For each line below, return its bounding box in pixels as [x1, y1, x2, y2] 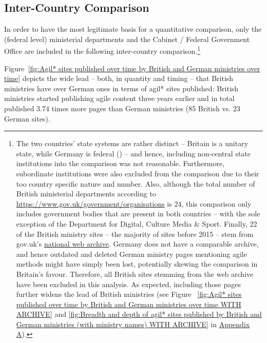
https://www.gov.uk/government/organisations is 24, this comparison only [16, 198, 252, 209]
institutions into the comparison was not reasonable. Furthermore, [16, 158, 225, 169]
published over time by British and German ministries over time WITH [16, 298, 241, 309]
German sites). [4, 113, 50, 124]
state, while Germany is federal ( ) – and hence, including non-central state [16, 148, 251, 158]
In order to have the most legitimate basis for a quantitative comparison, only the [4, 24, 262, 34]
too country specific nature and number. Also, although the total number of [16, 178, 255, 189]
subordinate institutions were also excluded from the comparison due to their [16, 168, 259, 178]
